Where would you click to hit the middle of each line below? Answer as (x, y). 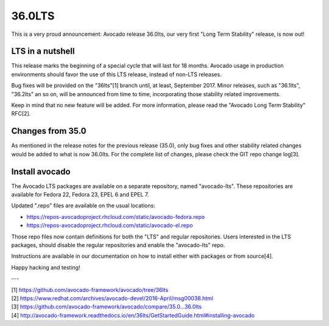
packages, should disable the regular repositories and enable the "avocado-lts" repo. (118, 245)
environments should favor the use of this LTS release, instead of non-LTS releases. (116, 74)
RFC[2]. (21, 114)
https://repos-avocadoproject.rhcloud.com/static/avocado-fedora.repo (116, 217)
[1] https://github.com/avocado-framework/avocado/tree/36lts (90, 290)
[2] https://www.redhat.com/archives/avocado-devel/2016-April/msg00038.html (112, 298)
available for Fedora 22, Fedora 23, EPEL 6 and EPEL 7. (80, 194)
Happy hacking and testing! (46, 267)
